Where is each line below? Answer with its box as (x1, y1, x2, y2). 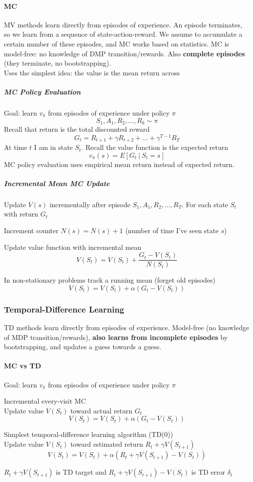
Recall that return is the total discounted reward (4, 123, 150, 134)
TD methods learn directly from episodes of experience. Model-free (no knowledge (4, 322, 249, 333)
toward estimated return (70, 439, 143, 449)
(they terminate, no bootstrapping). (4, 58, 111, 68)
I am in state (34, 142, 73, 152)
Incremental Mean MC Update (4, 178, 110, 188)
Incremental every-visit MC (4, 396, 86, 406)
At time (4, 142, 27, 152)
